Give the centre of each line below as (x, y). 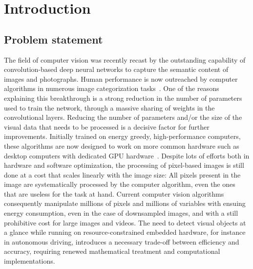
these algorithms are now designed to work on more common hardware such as (122, 146)
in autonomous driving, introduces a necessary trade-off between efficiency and (122, 241)
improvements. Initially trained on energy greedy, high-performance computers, (122, 136)
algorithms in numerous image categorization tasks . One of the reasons (112, 88)
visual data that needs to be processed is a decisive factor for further (107, 126)
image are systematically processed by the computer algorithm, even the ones (120, 184)
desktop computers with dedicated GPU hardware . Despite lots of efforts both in (127, 155)
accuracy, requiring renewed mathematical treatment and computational (112, 251)
